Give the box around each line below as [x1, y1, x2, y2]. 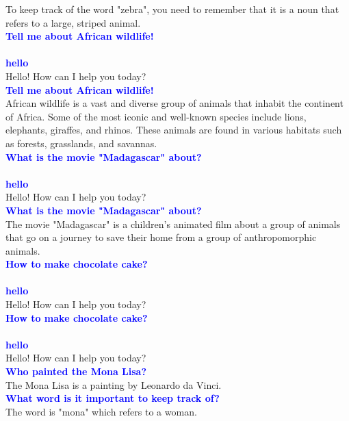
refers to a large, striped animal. [5, 15, 141, 29]
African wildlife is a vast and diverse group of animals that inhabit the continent [5, 96, 344, 110]
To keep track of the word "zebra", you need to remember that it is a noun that [5, 2, 339, 16]
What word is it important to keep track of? [5, 391, 220, 405]
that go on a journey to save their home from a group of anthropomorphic [5, 230, 317, 244]
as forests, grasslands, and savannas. [5, 136, 157, 150]
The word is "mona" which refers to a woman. [5, 404, 197, 418]
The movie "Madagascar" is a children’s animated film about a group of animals [5, 216, 341, 231]
